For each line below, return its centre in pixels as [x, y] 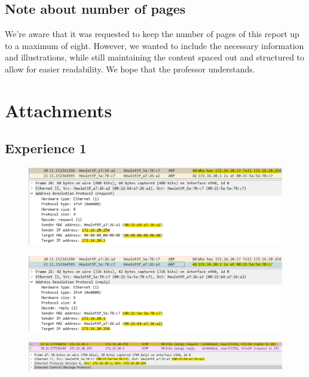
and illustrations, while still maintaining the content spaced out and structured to [155, 57]
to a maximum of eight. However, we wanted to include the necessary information [154, 45]
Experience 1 [46, 148]
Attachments [59, 110]
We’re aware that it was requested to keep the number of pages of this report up [152, 34]
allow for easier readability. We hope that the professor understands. [130, 69]
